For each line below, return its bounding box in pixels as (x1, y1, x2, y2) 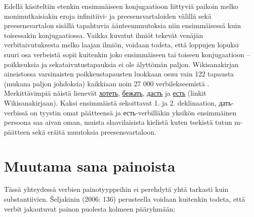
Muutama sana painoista (4, 155, 175, 176)
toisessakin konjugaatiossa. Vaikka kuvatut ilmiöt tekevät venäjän (4, 30, 203, 40)
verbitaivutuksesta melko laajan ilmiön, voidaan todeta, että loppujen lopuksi (4, 39, 239, 50)
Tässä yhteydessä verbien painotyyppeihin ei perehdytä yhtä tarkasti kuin (4, 184, 229, 194)
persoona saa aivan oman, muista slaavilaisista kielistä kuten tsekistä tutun (4, 117, 232, 127)
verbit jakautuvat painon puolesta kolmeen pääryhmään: (4, 203, 175, 214)
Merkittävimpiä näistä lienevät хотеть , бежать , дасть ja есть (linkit (4, 88, 207, 98)
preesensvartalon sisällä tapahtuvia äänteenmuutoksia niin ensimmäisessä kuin (4, 20, 241, 31)
